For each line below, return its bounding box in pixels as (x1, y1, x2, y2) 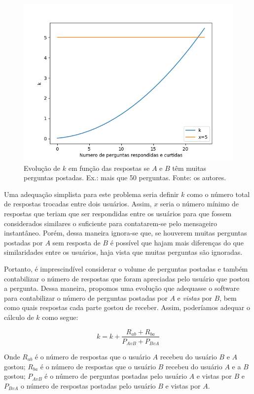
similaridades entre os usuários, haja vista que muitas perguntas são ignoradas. (4, 247, 243, 257)
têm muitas (172, 162, 207, 173)
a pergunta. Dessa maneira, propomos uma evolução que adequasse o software (4, 283, 240, 293)
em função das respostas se (68, 162, 150, 173)
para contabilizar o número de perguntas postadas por (4, 292, 168, 303)
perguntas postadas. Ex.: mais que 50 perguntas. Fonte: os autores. (24, 172, 226, 183)
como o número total (186, 189, 250, 199)
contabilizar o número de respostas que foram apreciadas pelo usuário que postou (4, 273, 250, 283)
